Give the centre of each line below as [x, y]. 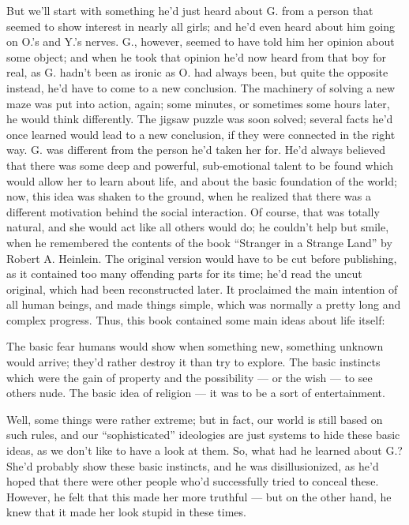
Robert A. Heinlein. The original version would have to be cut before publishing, [202, 258]
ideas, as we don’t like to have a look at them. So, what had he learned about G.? [204, 450]
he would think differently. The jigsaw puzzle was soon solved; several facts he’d [200, 119]
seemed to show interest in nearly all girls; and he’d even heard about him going [201, 26]
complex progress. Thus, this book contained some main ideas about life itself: [196, 319]
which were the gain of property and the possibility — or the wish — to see [189, 377]
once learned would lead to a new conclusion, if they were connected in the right [201, 134]
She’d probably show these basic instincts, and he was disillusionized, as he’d [193, 465]
